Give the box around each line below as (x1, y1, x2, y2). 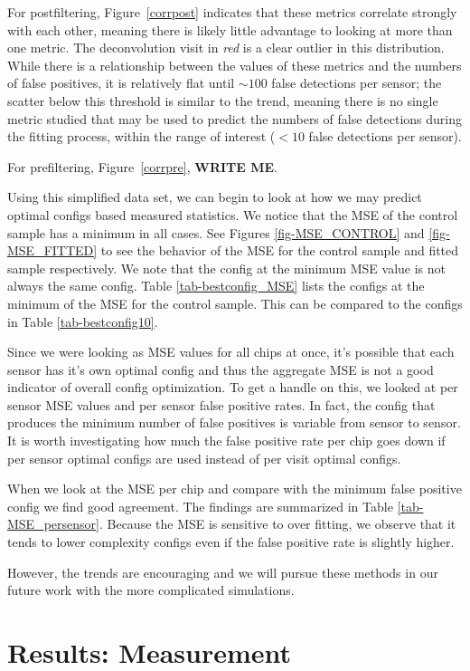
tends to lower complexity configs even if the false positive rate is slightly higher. (7, 532, 455, 551)
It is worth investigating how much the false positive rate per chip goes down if (7, 431, 446, 450)
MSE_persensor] (7, 514, 99, 533)
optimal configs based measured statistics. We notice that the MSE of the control (7, 205, 458, 224)
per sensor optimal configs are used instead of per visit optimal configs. (7, 448, 401, 467)
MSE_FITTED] (7, 241, 98, 260)
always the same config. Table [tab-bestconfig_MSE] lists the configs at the (7, 276, 425, 295)
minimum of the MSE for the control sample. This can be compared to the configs (7, 293, 463, 312)
